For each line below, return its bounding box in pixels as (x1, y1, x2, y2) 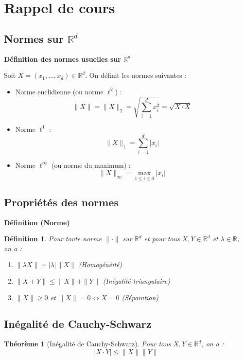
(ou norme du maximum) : (52, 160, 131, 170)
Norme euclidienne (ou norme (15, 86, 104, 96)
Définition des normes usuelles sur (4, 54, 121, 64)
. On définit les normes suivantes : (85, 70, 187, 80)
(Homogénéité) (78, 259, 122, 270)
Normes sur (4, 31, 64, 46)
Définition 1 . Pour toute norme (4, 234, 102, 244)
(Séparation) (121, 292, 159, 302)
